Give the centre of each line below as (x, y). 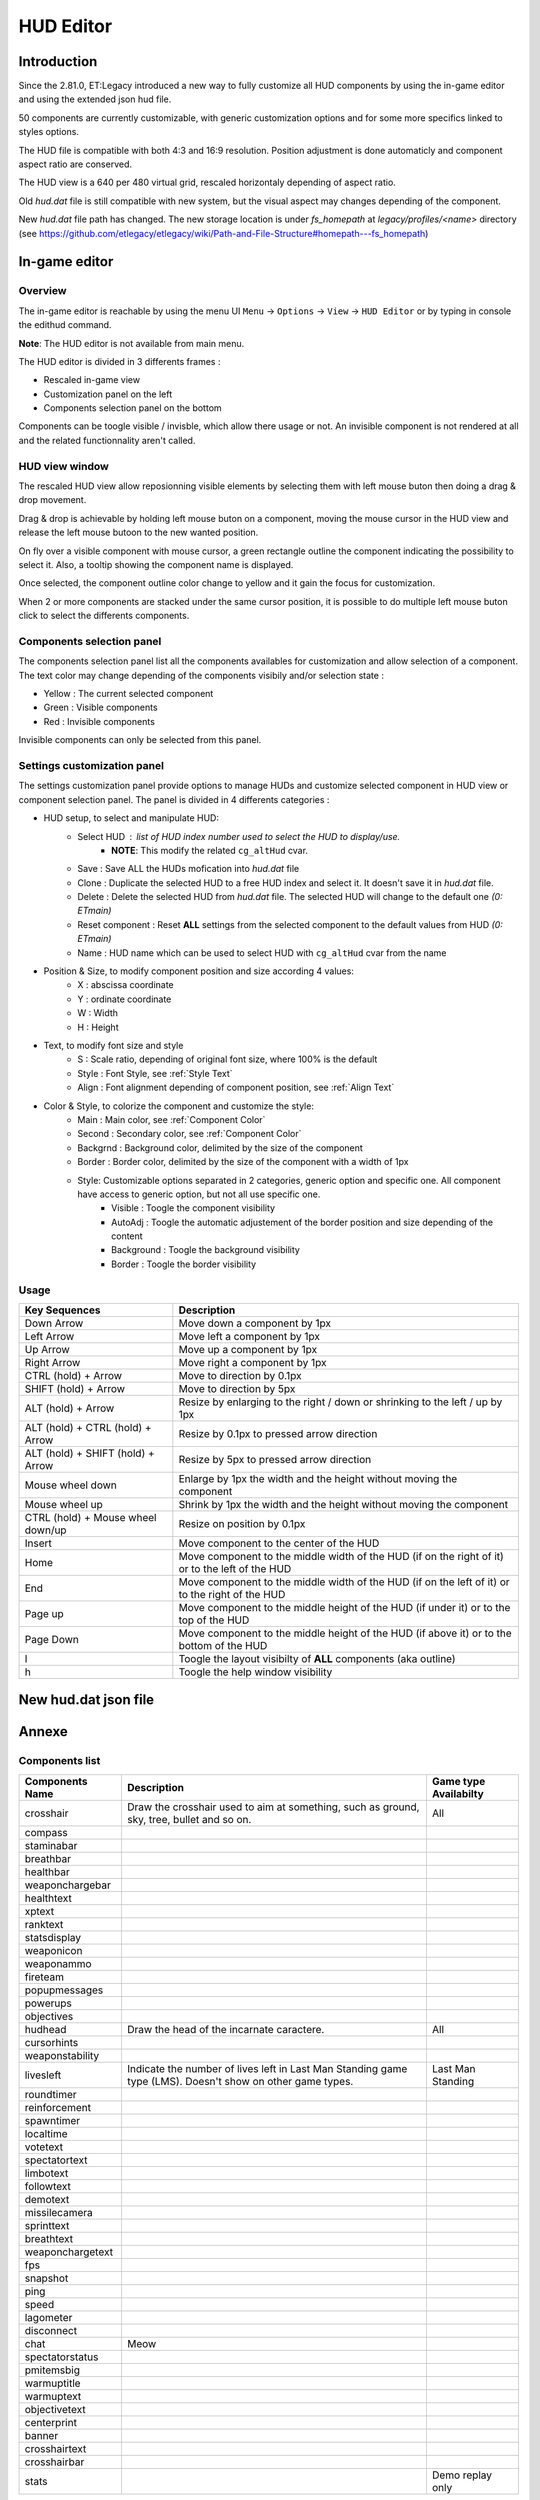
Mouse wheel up (64, 1504)
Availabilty (457, 1793)
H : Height (98, 1027)
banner (41, 2435)
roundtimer (50, 2094)
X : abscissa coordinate (125, 985)
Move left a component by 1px (249, 1336)
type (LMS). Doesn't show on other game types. (240, 2081)
